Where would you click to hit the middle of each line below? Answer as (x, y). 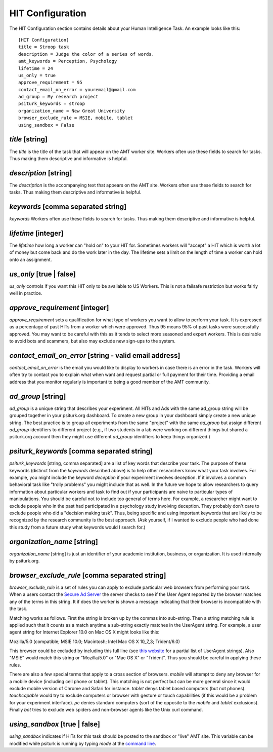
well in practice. (26, 293)
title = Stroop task (44, 47)
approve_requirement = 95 (51, 83)
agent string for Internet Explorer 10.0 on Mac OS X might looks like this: (84, 632)
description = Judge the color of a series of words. (86, 54)
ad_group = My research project (58, 97)
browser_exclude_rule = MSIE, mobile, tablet (76, 118)
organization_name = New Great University (72, 111)
